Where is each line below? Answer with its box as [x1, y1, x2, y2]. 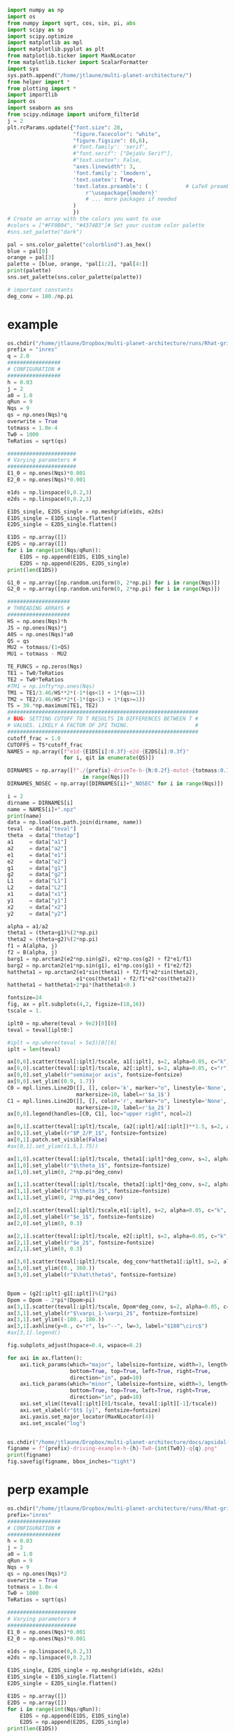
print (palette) [7, 267, 52, 274]
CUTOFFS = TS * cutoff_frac [7, 741, 83, 749]
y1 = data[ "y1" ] [7, 897, 68, 904]
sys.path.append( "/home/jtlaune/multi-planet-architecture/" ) [7, 72, 192, 79]
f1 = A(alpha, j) [7, 942, 58, 950]
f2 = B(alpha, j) [7, 949, 58, 956]
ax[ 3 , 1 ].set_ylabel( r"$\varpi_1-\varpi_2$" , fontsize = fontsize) [7, 1309, 199, 1317]
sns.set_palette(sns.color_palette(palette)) [7, 274, 142, 281]
